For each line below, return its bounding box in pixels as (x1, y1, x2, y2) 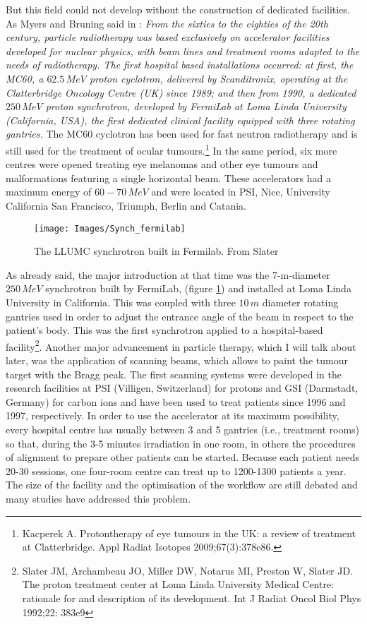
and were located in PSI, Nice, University (151, 184, 330, 199)
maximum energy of (6, 184, 92, 199)
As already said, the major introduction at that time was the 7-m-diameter (6, 267, 330, 282)
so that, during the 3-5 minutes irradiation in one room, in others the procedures (6, 436, 356, 450)
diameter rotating (262, 295, 339, 309)
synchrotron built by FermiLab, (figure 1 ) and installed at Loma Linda (45, 281, 351, 296)
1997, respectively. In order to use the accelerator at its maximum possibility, (6, 408, 339, 423)
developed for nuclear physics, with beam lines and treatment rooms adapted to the (6, 43, 360, 58)
